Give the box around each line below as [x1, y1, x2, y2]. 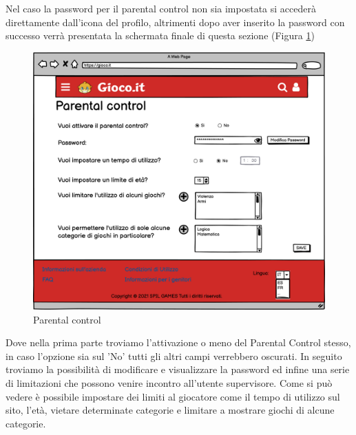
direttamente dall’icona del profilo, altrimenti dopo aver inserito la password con [6, 14, 345, 29]
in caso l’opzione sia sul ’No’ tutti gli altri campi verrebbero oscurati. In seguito [6, 348, 342, 363]
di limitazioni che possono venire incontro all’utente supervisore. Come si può [6, 376, 333, 390]
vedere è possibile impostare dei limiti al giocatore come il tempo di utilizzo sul [6, 389, 340, 403]
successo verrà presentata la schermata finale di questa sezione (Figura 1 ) [6, 28, 315, 43]
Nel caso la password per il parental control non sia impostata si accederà [6, 1, 316, 15]
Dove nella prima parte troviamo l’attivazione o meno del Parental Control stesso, [6, 335, 351, 350]
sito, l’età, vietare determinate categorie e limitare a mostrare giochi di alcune [6, 403, 335, 417]
